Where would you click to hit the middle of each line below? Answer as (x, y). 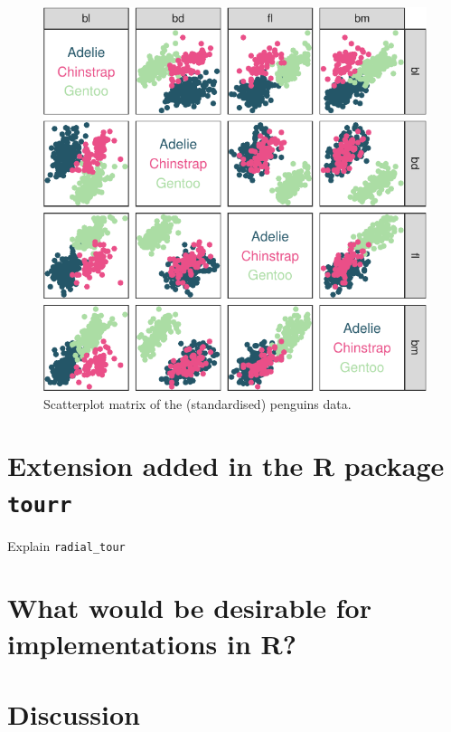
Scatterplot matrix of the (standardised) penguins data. (197, 403)
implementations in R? (152, 643)
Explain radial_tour (66, 545)
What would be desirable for (189, 608)
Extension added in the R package (226, 466)
